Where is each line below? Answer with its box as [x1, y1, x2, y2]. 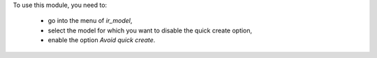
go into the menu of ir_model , [47, 17, 133, 25]
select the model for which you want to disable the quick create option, [47, 26, 253, 35]
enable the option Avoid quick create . [47, 36, 156, 44]
